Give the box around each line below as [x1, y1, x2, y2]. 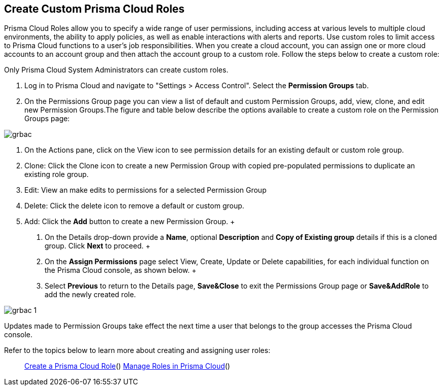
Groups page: [24, 114, 70, 123]
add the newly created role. [45, 290, 136, 299]
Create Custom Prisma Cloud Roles [4, 3, 185, 15]
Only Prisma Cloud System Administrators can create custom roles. [4, 65, 229, 75]
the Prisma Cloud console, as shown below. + [45, 266, 197, 275]
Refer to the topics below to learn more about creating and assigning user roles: [4, 346, 271, 355]
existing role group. [24, 170, 89, 179]
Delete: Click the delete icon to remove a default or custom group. [24, 201, 244, 210]
